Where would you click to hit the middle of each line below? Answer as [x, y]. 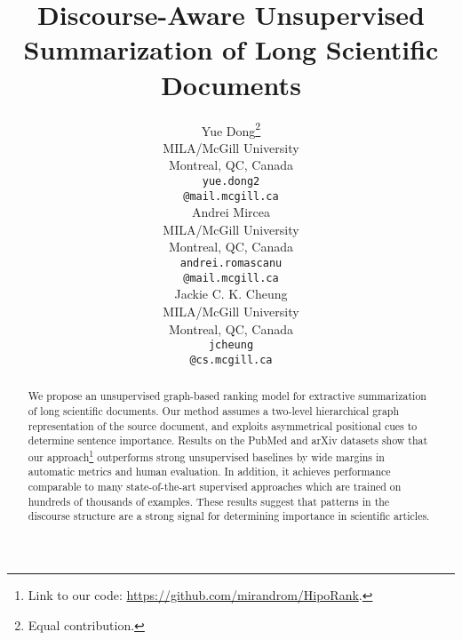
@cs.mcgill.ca [231, 360]
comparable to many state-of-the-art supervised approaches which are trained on [215, 487]
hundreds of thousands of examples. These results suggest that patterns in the [209, 501]
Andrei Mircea [231, 212]
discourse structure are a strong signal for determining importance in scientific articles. [229, 516]
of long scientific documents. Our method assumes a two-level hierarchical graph [214, 410]
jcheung [231, 345]
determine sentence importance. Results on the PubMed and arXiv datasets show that [228, 440]
